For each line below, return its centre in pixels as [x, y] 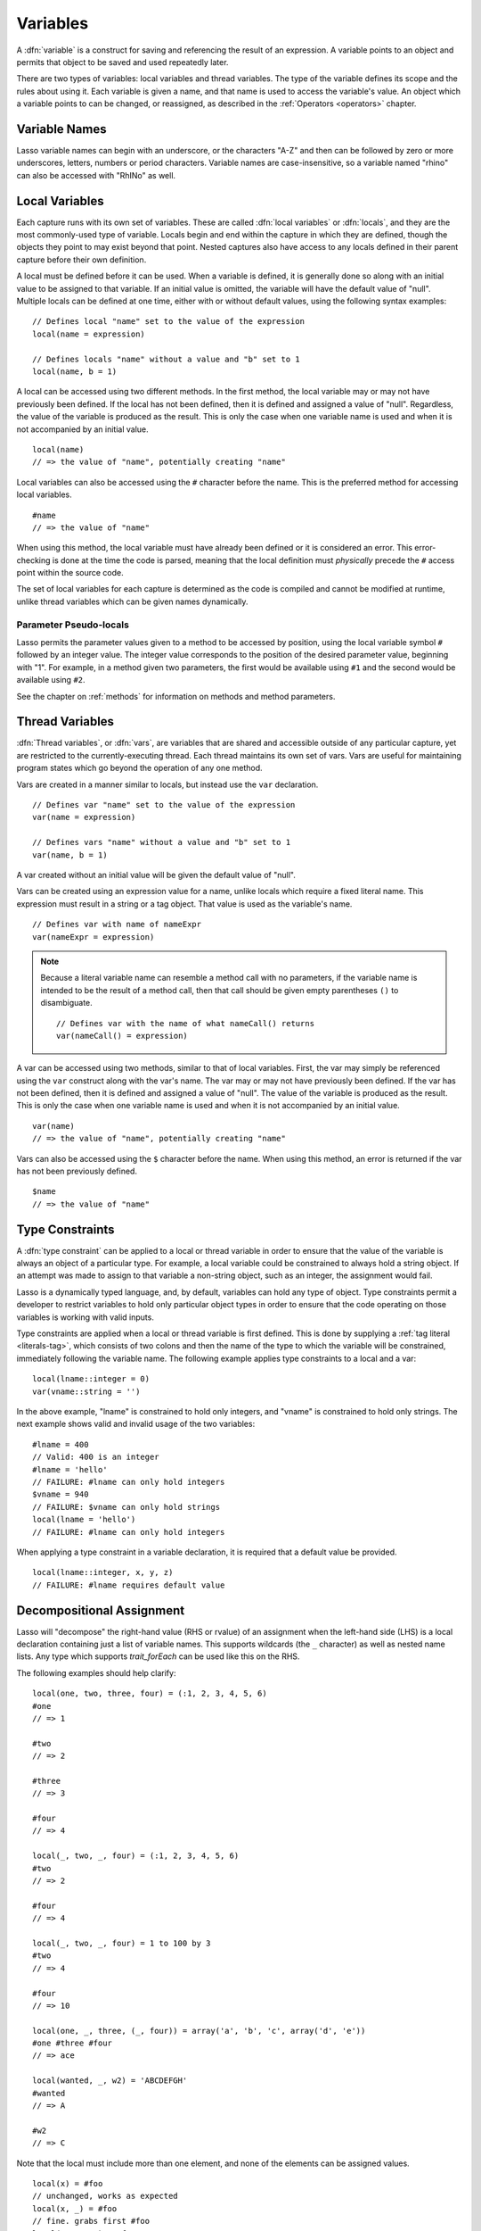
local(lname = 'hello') [84, 1520]
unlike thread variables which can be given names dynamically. [132, 601]
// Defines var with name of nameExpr [117, 925]
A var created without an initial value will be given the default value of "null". [156, 875]
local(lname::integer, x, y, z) [103, 1572]
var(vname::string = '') [86, 1391]
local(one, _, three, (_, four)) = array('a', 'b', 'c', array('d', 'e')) [199, 2031]
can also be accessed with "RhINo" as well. [96, 175]
